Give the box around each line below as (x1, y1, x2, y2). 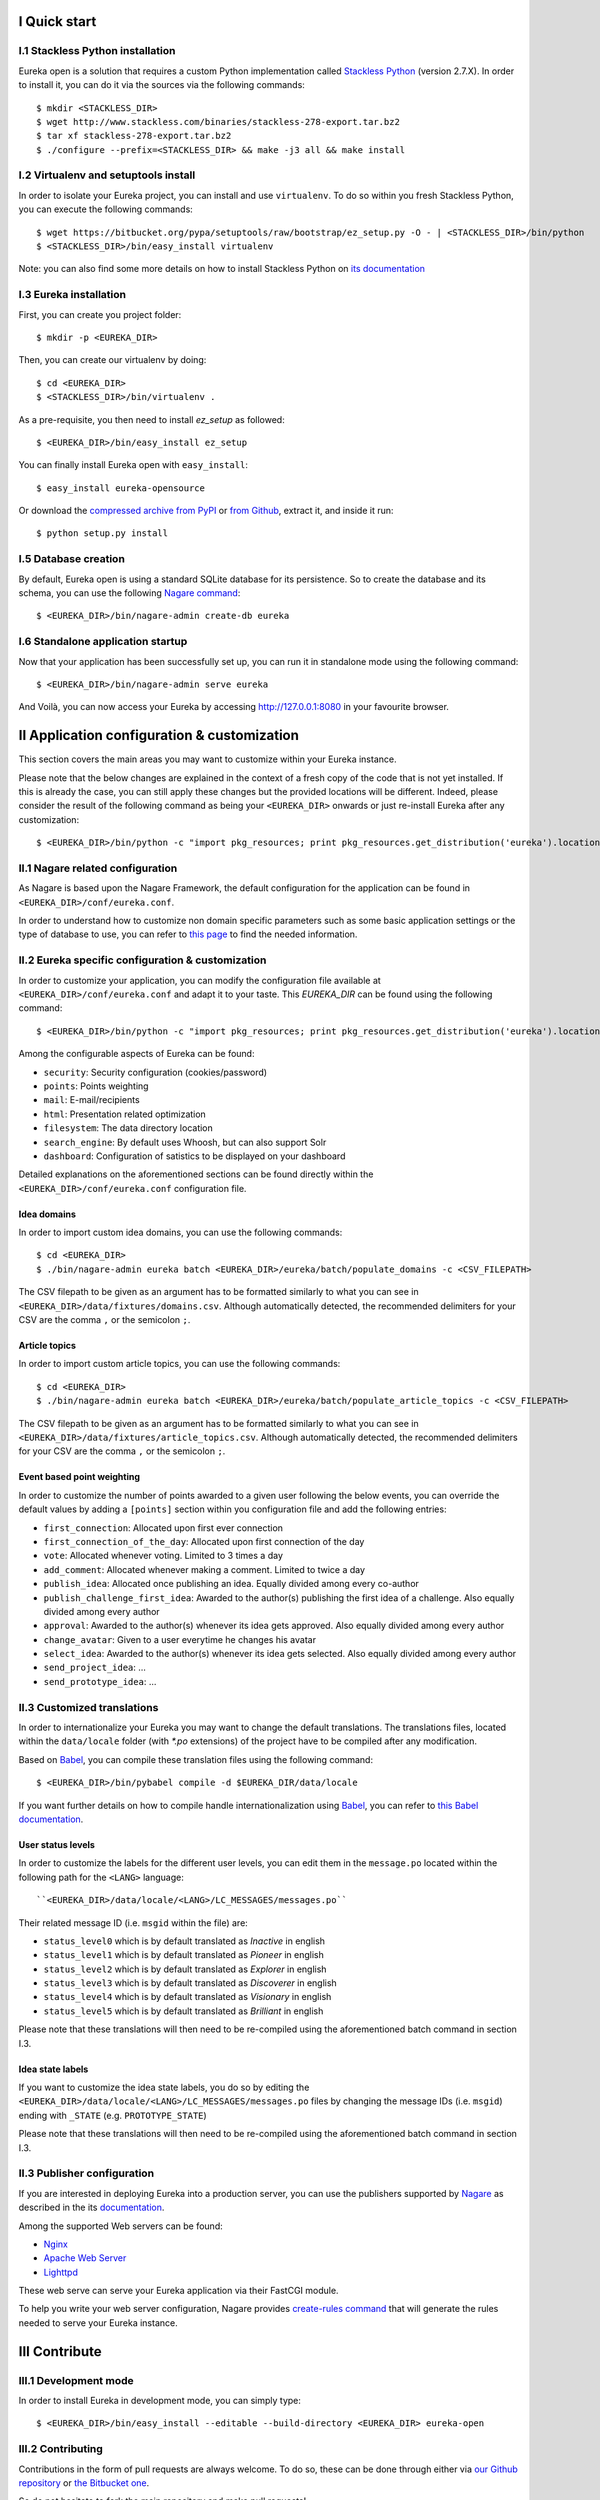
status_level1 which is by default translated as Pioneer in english (43, 1949, 324, 1961)
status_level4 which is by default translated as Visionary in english (43, 1991, 332, 2003)
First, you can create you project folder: (18, 308, 182, 320)
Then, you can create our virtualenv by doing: (18, 354, 207, 366)
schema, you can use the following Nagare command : (18, 587, 241, 599)
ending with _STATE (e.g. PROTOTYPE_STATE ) (18, 2109, 207, 2121)
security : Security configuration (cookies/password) (43, 1066, 268, 1078)
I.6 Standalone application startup (18, 635, 188, 649)
